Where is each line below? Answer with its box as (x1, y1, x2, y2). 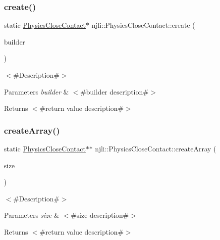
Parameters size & (4, 210, 59, 220)
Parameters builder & (4, 86, 69, 96)
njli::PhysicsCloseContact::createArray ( (95, 144, 217, 153)
